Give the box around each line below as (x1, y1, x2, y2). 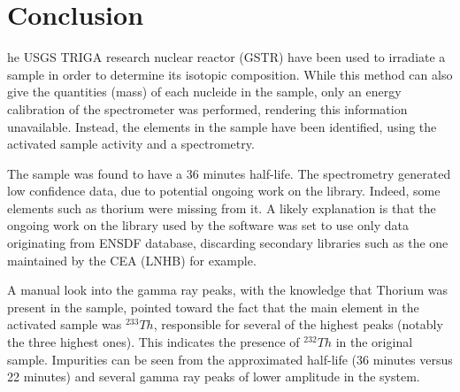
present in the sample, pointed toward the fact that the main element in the (7, 297, 419, 316)
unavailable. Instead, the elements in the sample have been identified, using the (7, 117, 437, 135)
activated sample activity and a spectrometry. (7, 135, 255, 153)
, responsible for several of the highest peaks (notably (153, 315, 443, 334)
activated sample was (7, 315, 122, 334)
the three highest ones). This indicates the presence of (7, 333, 300, 351)
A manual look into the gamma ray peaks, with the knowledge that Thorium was (7, 281, 448, 299)
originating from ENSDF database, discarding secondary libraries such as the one (7, 234, 448, 252)
